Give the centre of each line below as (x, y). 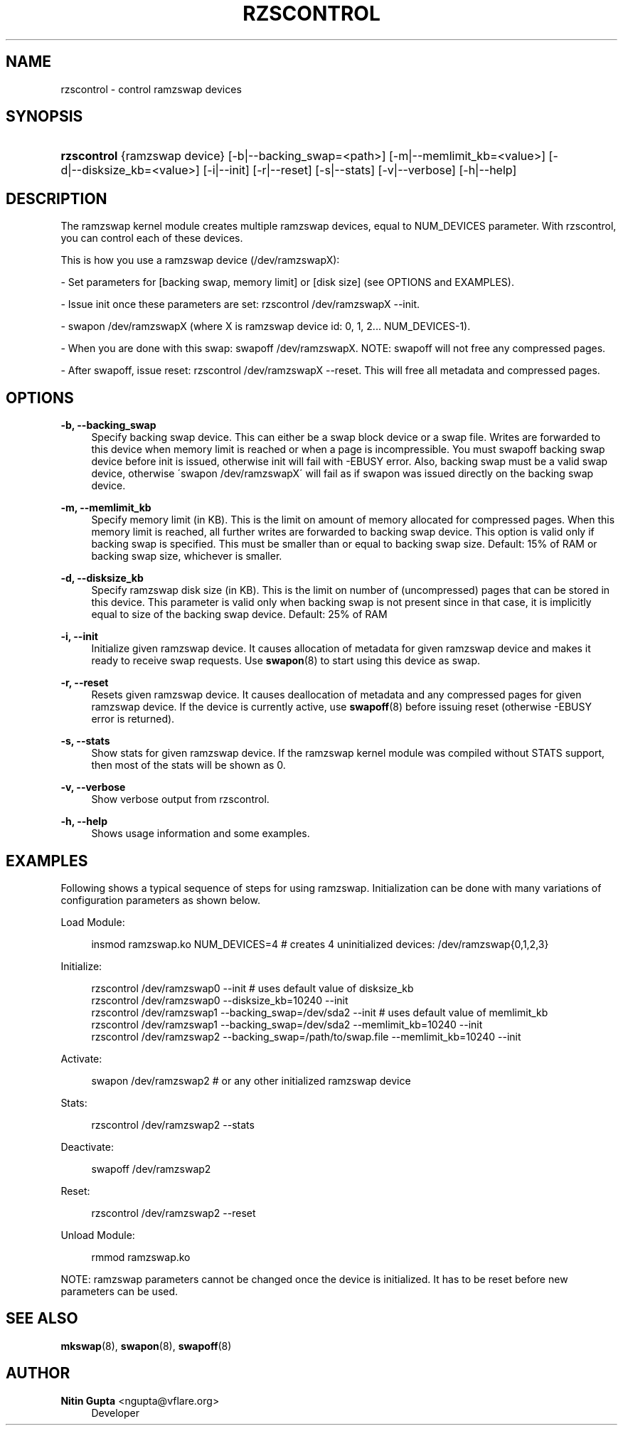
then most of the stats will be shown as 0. (188, 765)
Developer (115, 1413)
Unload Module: (98, 1235)
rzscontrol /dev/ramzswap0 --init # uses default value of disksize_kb (252, 988)
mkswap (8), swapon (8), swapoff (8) (146, 1346)
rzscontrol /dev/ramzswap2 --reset (174, 1213)
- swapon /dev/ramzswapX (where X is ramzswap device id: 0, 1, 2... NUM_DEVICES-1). (266, 326)
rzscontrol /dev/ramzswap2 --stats (173, 1124)
